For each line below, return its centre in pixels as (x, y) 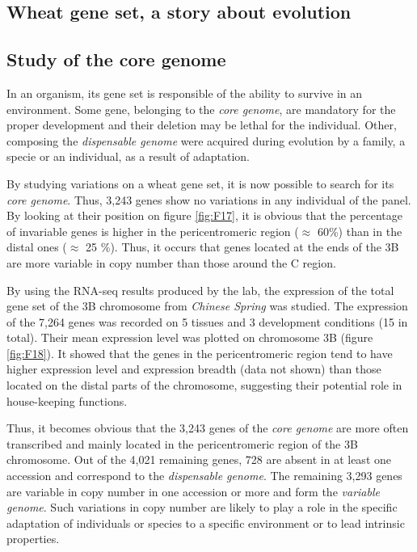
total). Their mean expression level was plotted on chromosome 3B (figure (190, 337)
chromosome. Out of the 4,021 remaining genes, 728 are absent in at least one (199, 459)
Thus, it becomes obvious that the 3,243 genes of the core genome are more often (208, 428)
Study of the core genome (116, 59)
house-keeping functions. (67, 400)
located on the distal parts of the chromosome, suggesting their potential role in (204, 385)
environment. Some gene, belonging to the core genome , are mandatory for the (201, 109)
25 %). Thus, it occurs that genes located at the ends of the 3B (242, 247)
